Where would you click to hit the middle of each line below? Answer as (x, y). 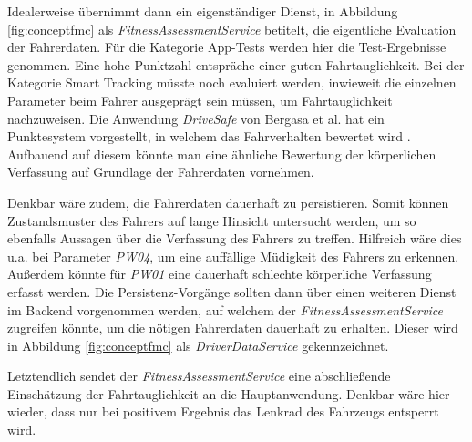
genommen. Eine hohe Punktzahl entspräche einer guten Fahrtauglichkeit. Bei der (236, 64)
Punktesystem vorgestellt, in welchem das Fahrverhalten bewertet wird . (209, 136)
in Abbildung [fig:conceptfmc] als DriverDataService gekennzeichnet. (198, 345)
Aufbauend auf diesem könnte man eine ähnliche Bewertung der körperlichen (222, 154)
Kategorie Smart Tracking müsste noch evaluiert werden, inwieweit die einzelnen (232, 82)
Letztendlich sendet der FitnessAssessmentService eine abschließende (199, 376)
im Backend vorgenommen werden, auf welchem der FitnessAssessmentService (225, 309)
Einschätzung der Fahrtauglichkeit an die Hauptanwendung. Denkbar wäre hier (229, 393)
